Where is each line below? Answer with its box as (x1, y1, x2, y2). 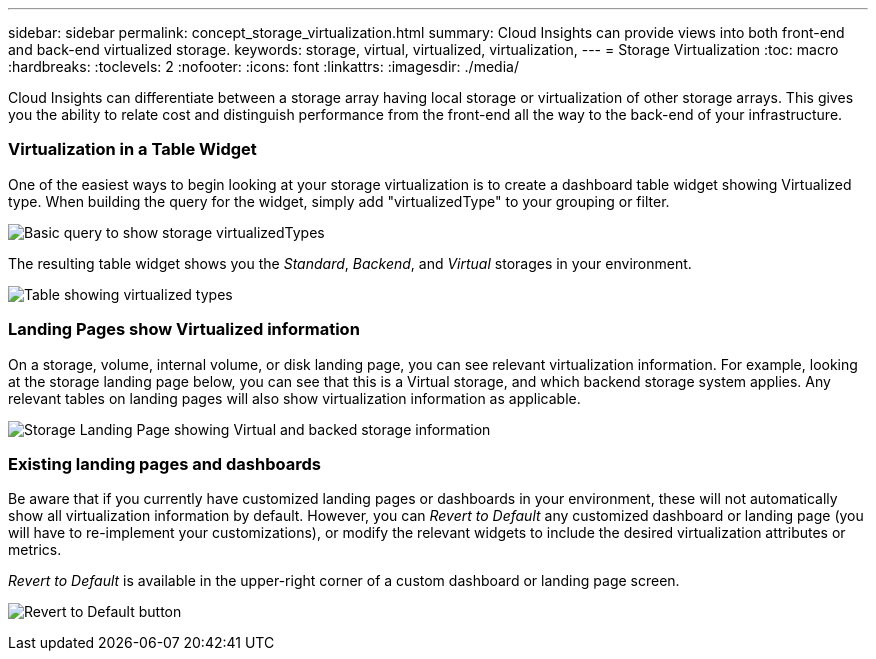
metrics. (8, 541, 62, 559)
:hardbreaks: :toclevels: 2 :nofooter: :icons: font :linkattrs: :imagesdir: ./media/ (8, 58, 519, 75)
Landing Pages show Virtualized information (8, 319, 360, 340)
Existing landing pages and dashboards (8, 453, 321, 474)
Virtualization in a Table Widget (8, 139, 257, 160)
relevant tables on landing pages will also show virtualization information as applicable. (8, 389, 581, 407)
